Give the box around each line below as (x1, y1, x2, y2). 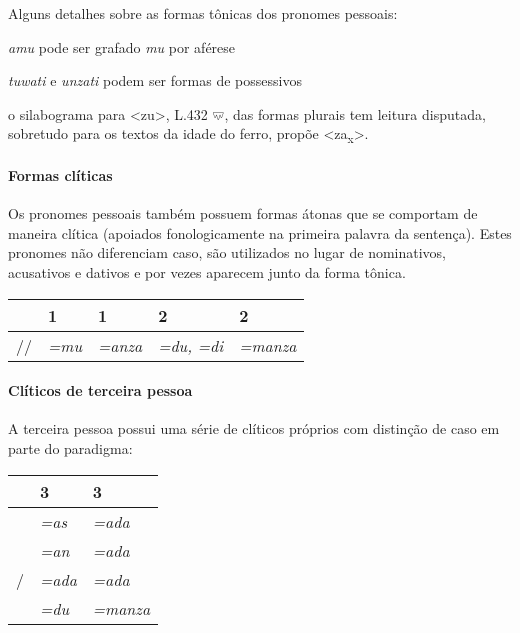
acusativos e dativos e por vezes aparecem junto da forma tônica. (8, 262, 406, 283)
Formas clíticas (8, 165, 113, 186)
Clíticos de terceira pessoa (8, 380, 193, 401)
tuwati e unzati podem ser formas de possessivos (8, 70, 302, 91)
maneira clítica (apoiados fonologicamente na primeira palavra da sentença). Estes (8, 222, 512, 243)
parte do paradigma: (8, 438, 133, 459)
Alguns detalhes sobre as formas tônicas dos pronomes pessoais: (8, 3, 398, 23)
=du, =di (158, 333, 224, 357)
